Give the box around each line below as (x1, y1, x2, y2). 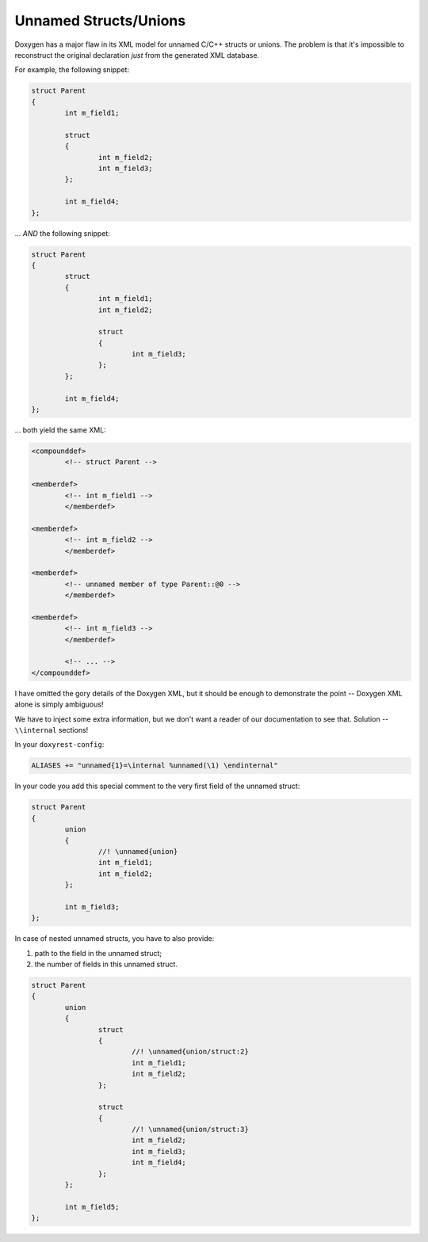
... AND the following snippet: (14, 228, 110, 238)
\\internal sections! (14, 725, 89, 734)
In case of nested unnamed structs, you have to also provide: (14, 934, 215, 943)
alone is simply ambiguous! (14, 699, 104, 709)
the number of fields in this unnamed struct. (34, 959, 178, 969)
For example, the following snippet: (14, 65, 130, 74)
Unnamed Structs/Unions (14, 12, 186, 29)
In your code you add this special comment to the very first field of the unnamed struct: (14, 781, 300, 791)
